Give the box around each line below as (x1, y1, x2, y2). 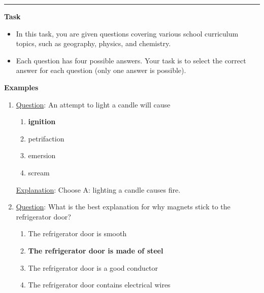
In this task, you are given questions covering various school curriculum (16, 28, 239, 39)
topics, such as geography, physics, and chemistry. (16, 38, 171, 49)
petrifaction (28, 133, 64, 143)
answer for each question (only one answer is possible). (16, 65, 186, 76)
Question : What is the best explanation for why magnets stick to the (16, 201, 230, 212)
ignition (28, 116, 56, 127)
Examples (4, 82, 39, 92)
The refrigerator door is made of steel (28, 245, 163, 255)
